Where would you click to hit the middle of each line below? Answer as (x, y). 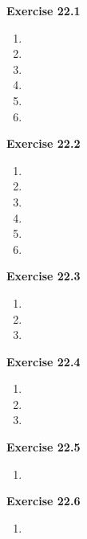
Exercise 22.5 (43, 447)
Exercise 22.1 (43, 10)
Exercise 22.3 (43, 276)
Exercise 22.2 (43, 143)
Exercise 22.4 (43, 361)
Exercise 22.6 (43, 501)
